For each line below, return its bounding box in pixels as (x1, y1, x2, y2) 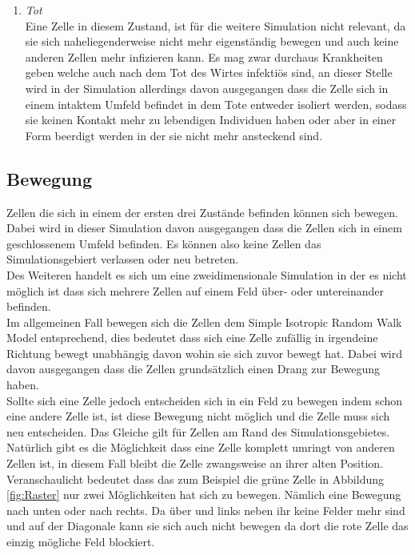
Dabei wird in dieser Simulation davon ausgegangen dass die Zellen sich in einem (6, 219, 402, 236)
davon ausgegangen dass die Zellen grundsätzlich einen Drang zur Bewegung (6, 360, 381, 377)
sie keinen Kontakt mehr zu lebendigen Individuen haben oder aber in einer (25, 111, 397, 128)
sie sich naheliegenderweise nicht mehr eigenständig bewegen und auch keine (25, 33, 399, 50)
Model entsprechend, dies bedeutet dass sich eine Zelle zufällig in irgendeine (6, 329, 378, 346)
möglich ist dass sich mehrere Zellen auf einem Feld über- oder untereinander (6, 282, 385, 299)
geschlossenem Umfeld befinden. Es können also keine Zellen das (6, 235, 321, 251)
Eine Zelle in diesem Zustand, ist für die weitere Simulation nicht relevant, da (25, 17, 406, 34)
